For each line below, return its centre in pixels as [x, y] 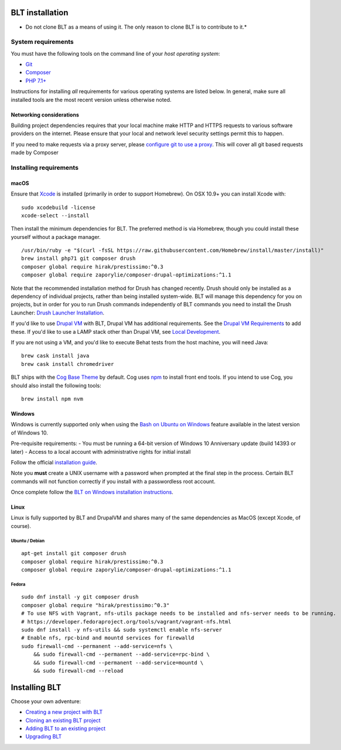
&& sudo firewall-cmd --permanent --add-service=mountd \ [118, 662]
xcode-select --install [55, 215]
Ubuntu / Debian [28, 541]
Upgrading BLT [44, 737]
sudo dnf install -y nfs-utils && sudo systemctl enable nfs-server [122, 630]
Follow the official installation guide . [54, 462]
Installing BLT [36, 687]
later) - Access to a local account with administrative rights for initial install [101, 451]
